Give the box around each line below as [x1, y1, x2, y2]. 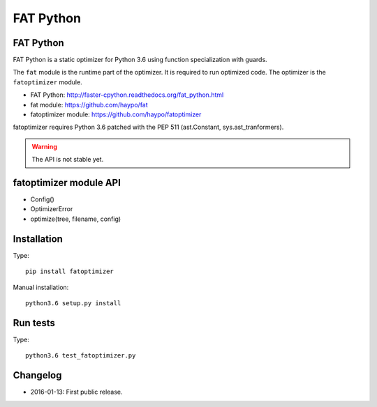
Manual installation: [13, 283, 69, 291]
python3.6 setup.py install [25, 299, 121, 307]
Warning [31, 142, 57, 151]
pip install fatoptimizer [25, 268, 114, 275]
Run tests [13, 317, 55, 329]
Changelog [13, 369, 62, 381]
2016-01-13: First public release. [30, 387, 123, 397]
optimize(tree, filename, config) [30, 215, 121, 223]
